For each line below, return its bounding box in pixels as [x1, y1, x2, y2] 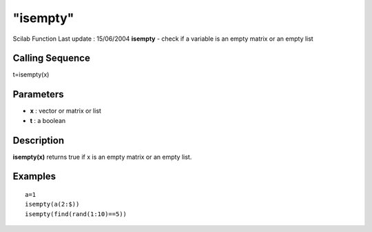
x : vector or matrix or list [30, 107, 101, 115]
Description [12, 135, 65, 146]
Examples [12, 171, 56, 182]
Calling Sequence [12, 52, 91, 64]
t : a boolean [30, 116, 66, 124]
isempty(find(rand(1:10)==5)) [25, 210, 127, 217]
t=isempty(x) [12, 70, 50, 79]
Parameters [12, 88, 64, 100]
